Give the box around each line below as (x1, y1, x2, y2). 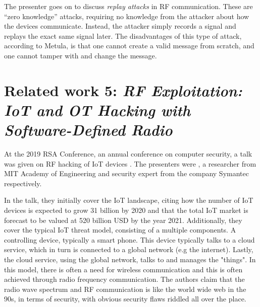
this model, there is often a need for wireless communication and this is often (4, 264, 243, 274)
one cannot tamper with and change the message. (4, 50, 157, 60)
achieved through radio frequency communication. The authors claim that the (4, 274, 245, 284)
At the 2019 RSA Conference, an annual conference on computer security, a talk (4, 148, 252, 159)
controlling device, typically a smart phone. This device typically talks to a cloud (4, 234, 255, 245)
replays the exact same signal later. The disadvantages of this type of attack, (4, 30, 242, 41)
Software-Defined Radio (4, 119, 173, 140)
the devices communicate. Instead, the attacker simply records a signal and (4, 21, 236, 31)
